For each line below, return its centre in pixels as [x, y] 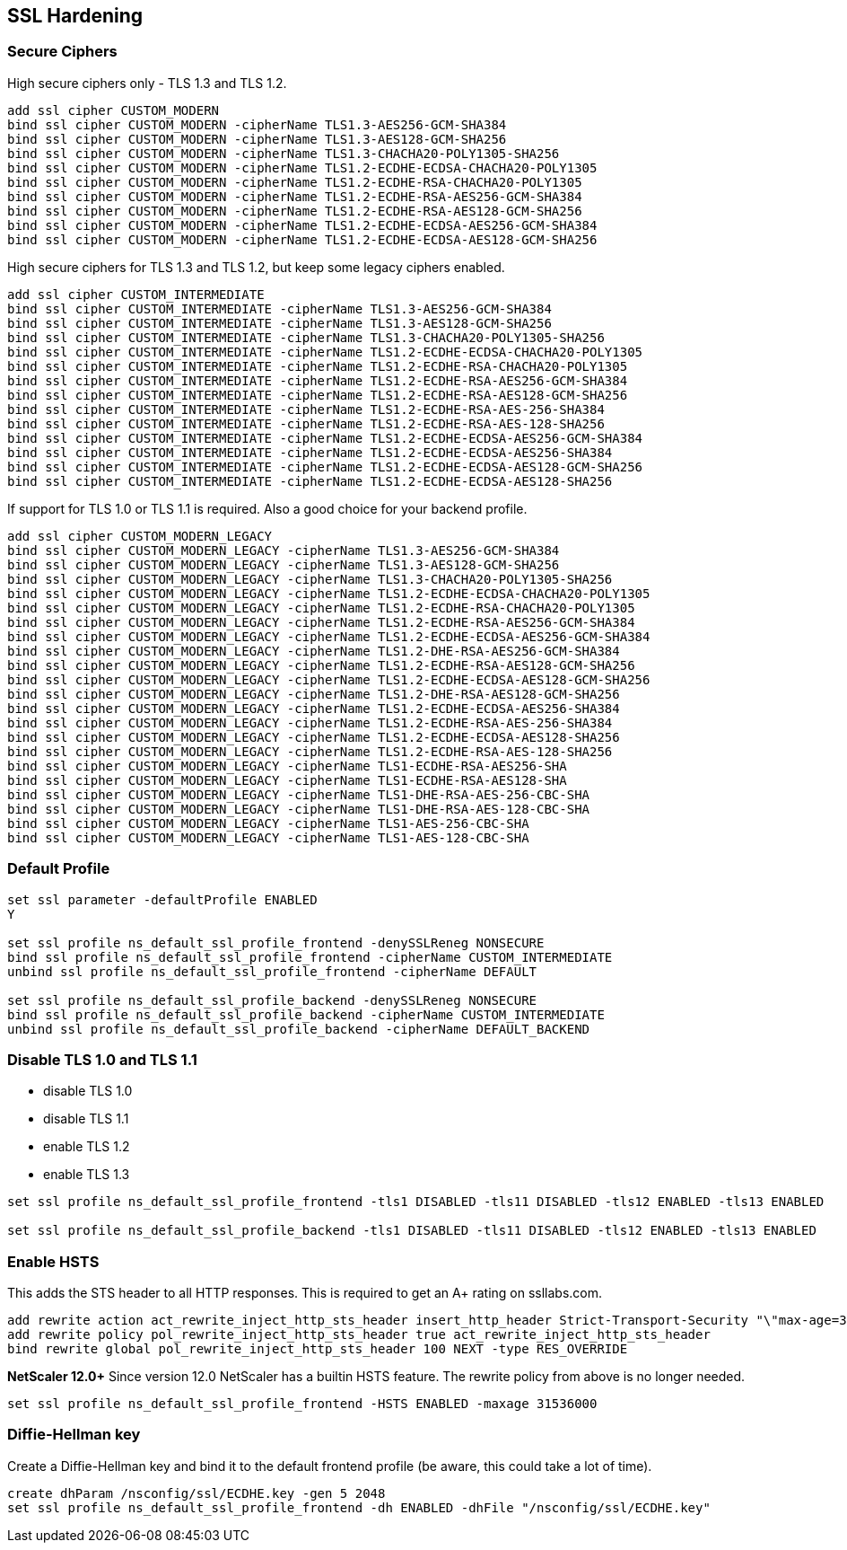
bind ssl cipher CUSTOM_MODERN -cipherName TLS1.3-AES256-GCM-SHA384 [257, 124]
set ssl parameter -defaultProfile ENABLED [162, 899]
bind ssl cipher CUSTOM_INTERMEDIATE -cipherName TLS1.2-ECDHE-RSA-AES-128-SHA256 [306, 423]
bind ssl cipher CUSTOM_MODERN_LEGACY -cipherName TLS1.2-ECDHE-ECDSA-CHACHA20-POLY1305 [329, 593]
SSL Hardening [75, 16]
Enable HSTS [53, 1261]
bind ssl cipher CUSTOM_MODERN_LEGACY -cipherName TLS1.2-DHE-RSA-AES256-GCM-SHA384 [314, 651]
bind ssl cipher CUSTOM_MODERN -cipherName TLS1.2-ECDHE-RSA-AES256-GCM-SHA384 [295, 196]
